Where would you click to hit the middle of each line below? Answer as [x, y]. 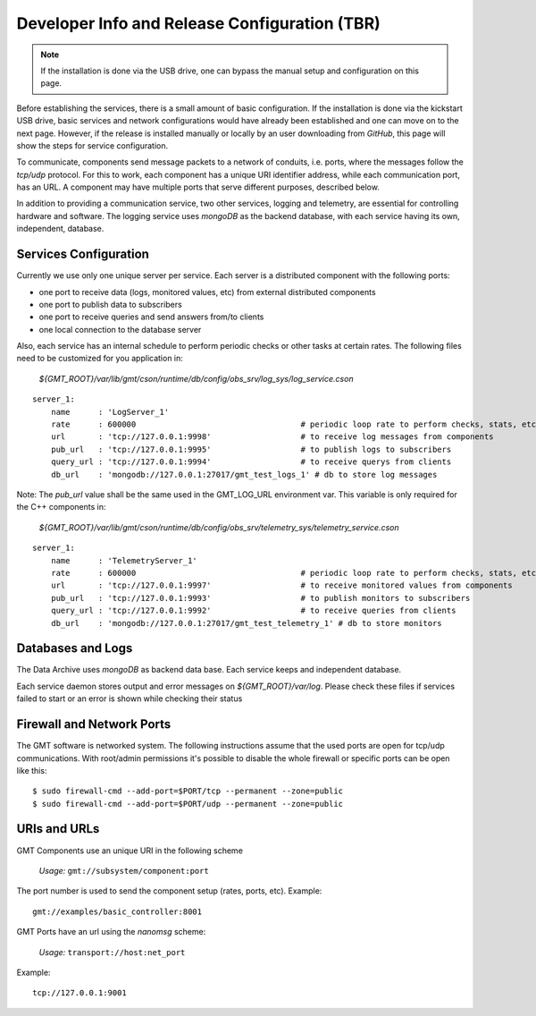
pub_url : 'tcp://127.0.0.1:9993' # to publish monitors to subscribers [260, 598]
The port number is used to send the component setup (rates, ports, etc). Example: [169, 891]
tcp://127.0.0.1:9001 [80, 993]
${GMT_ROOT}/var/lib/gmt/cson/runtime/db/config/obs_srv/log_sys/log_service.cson [196, 378]
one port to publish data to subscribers [110, 304]
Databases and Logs [75, 648]
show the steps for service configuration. [92, 145]
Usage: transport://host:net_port [112, 952]
